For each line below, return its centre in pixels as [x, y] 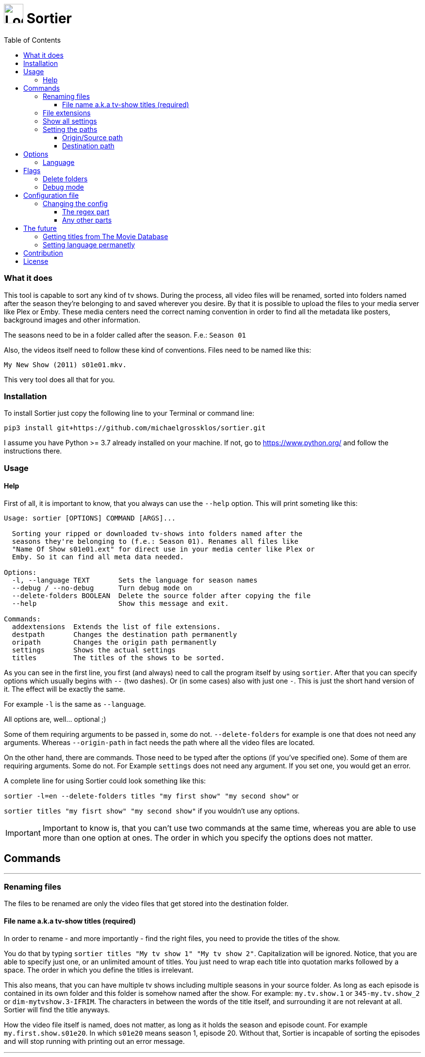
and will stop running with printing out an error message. [94, 1041]
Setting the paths [70, 129]
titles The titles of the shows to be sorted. [118, 658]
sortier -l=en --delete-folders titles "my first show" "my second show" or [151, 796]
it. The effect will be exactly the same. [65, 689]
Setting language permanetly [89, 244]
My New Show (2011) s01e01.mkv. [65, 365]
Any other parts [87, 220]
